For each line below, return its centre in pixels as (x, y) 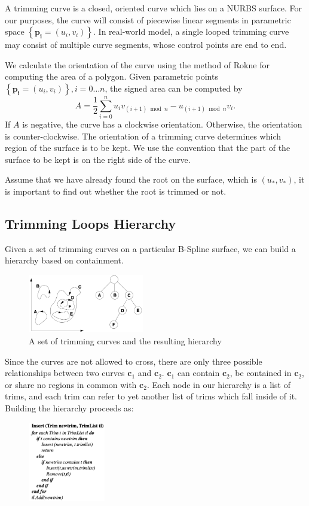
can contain (198, 373)
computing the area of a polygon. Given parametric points (111, 76)
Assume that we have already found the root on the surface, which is (131, 179)
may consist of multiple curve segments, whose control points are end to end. (146, 45)
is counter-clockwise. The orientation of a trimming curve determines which (143, 136)
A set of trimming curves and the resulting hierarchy (125, 340)
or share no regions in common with (71, 384)
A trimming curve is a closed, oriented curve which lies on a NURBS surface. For (153, 8)
